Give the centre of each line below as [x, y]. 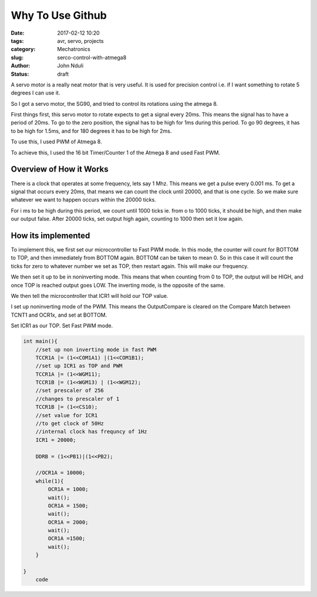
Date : [18, 33]
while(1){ [50, 481]
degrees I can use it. [36, 93]
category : [23, 49]
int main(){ [41, 341]
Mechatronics [74, 49]
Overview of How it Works [60, 170]
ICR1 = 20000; [56, 440]
